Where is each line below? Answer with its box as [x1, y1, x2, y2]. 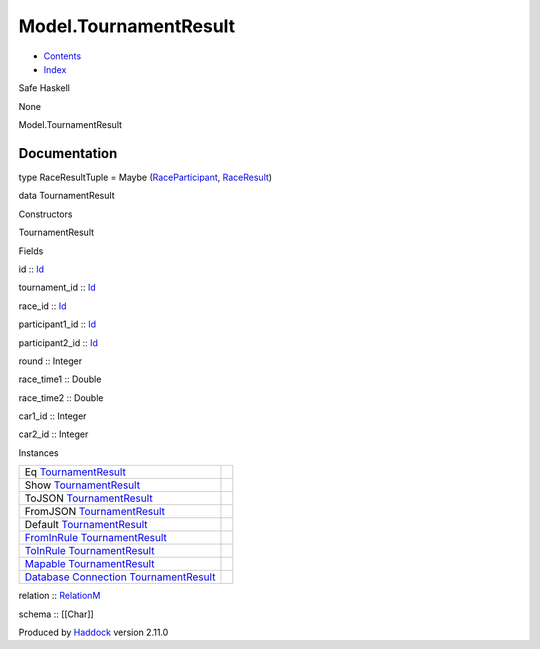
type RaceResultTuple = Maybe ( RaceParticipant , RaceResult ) [18, 171, 273, 184]
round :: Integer [18, 355, 83, 367]
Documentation [18, 145, 118, 162]
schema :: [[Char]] [18, 608, 94, 620]
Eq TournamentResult [24, 465, 127, 479]
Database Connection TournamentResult [24, 570, 216, 584]
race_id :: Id [18, 300, 67, 312]
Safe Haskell [18, 82, 70, 94]
